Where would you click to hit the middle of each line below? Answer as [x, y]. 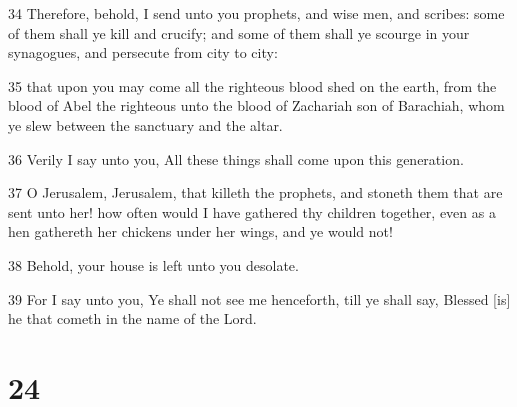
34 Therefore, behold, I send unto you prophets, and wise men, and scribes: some [256, 13]
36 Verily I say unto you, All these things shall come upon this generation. [236, 158]
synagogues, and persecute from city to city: [143, 52]
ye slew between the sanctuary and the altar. [145, 124]
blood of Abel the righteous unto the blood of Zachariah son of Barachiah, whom [256, 105]
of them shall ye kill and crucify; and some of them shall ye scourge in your [239, 32]
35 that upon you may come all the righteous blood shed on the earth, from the [252, 85]
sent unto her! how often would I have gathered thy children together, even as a [252, 211]
